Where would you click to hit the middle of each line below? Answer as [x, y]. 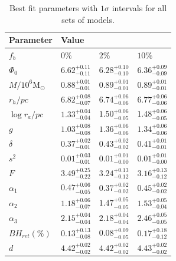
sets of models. [88, 19]
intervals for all [139, 8]
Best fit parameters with [54, 8]
